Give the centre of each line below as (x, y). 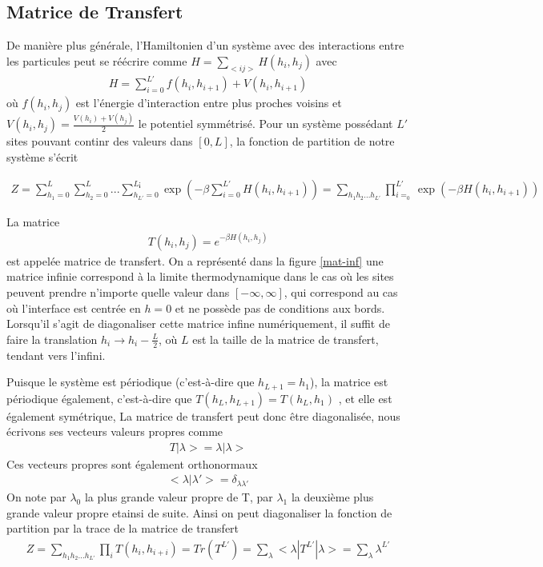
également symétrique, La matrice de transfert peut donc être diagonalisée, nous (203, 415)
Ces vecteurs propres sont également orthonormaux (132, 463)
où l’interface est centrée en (74, 307)
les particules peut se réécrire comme (97, 60)
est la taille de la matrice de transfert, (286, 339)
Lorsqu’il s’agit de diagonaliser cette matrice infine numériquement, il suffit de (198, 323)
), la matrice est (349, 382)
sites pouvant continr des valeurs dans (100, 141)
